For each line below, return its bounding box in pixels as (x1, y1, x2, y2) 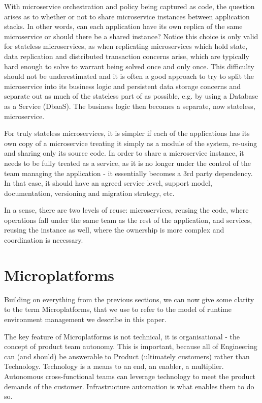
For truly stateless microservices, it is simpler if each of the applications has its (4, 128, 250, 138)
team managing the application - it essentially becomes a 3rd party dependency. (4, 167, 253, 178)
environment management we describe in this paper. (4, 313, 167, 324)
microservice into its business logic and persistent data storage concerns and (4, 80, 241, 91)
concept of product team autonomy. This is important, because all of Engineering (4, 341, 257, 352)
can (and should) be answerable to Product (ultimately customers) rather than (4, 351, 250, 361)
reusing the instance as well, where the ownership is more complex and (4, 224, 224, 235)
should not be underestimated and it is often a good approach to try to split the (4, 71, 254, 81)
